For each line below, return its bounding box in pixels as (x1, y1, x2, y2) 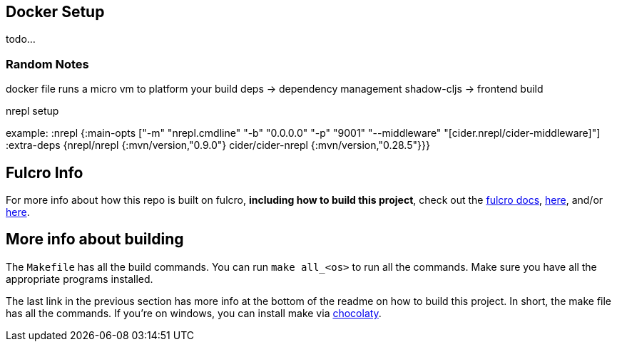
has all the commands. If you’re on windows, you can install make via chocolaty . (6, 306, 382, 319)
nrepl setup (6, 105, 59, 118)
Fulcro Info (6, 163, 83, 182)
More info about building (6, 230, 184, 249)
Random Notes (6, 56, 89, 71)
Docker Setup (6, 3, 105, 21)
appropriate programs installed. (6, 272, 153, 285)
